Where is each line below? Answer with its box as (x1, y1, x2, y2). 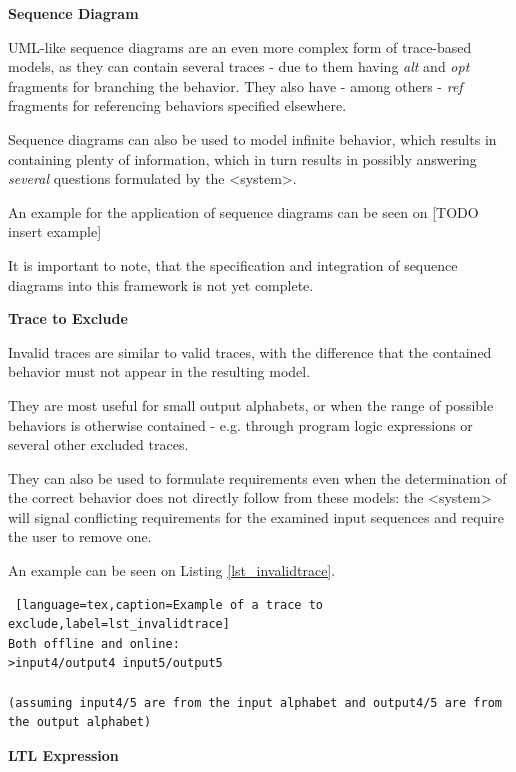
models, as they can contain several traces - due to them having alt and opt (8, 56, 470, 77)
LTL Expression (8, 744, 119, 765)
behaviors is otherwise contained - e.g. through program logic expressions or (8, 414, 473, 435)
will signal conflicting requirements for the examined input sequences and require (8, 506, 504, 527)
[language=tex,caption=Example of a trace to (15, 597, 323, 612)
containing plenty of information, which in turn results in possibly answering (8, 148, 477, 169)
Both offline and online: (8, 636, 180, 651)
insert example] (8, 221, 102, 242)
